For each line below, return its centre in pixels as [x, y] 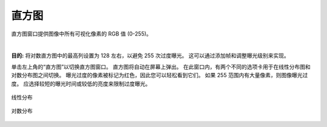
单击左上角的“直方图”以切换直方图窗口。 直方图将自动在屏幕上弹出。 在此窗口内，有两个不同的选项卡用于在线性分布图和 [161, 67]
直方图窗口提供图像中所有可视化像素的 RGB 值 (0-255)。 [81, 34]
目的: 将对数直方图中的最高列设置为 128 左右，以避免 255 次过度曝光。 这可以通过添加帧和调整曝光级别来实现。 [150, 56]
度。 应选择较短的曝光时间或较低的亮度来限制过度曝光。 [81, 84]
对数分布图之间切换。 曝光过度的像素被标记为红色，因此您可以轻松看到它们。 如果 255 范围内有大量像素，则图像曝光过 [160, 75]
